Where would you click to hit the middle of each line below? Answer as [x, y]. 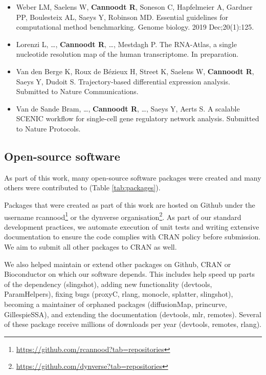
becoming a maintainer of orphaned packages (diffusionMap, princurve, [116, 304]
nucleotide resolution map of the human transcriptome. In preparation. [127, 54]
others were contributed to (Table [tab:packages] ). [82, 187]
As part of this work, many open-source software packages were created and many [133, 177]
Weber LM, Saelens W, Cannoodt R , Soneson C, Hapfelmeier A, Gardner [134, 7]
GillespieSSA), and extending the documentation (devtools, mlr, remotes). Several [133, 314]
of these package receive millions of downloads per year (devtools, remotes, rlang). [133, 324]
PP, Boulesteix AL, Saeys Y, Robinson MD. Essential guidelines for [122, 17]
